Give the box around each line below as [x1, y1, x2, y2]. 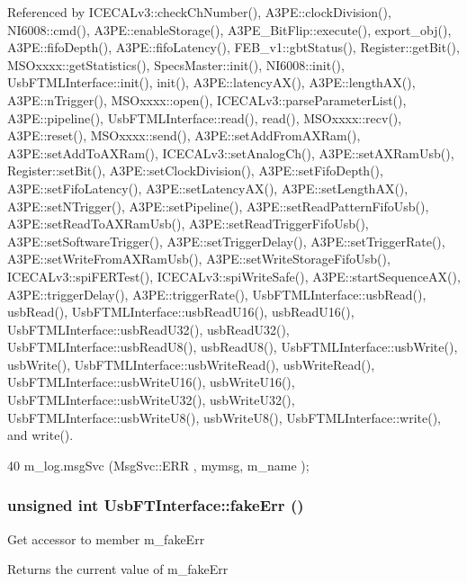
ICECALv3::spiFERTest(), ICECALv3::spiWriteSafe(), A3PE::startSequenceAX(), [7, 266, 461, 285]
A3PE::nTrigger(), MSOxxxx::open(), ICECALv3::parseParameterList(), [7, 90, 407, 109]
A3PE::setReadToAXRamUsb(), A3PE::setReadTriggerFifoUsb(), [7, 214, 369, 233]
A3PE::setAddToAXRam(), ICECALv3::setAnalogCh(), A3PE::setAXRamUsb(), [7, 143, 454, 162]
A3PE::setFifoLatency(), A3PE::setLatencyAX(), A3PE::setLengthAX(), [7, 178, 409, 197]
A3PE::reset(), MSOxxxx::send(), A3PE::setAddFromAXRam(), [7, 126, 361, 145]
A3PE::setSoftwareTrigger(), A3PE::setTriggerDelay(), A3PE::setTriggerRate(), [7, 231, 445, 250]
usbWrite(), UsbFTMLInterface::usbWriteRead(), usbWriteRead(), [7, 354, 375, 373]
